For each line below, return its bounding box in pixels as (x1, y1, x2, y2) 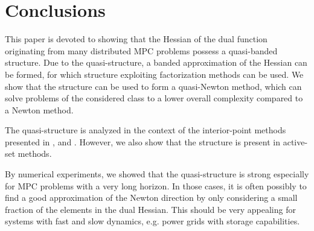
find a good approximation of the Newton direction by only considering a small (5, 191, 298, 204)
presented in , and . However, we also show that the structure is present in (5, 135, 281, 148)
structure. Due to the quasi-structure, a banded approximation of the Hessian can (5, 56, 307, 69)
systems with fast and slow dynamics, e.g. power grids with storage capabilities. (5, 215, 300, 227)
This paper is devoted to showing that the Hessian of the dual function (5, 33, 268, 45)
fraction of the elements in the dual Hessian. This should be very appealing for (5, 203, 296, 215)
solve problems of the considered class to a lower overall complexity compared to (5, 92, 303, 104)
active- (283, 135, 308, 148)
